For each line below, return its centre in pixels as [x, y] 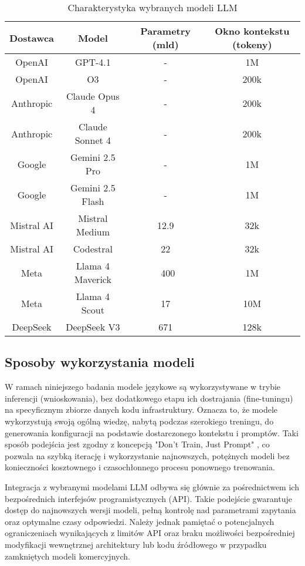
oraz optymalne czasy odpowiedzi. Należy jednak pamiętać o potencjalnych [140, 521]
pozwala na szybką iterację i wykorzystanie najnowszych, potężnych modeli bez [147, 455]
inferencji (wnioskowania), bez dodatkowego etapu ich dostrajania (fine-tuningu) [149, 398]
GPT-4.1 [93, 62]
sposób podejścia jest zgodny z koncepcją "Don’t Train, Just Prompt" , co [137, 444]
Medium [93, 232]
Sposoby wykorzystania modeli [100, 362]
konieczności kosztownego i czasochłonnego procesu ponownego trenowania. [140, 467]
